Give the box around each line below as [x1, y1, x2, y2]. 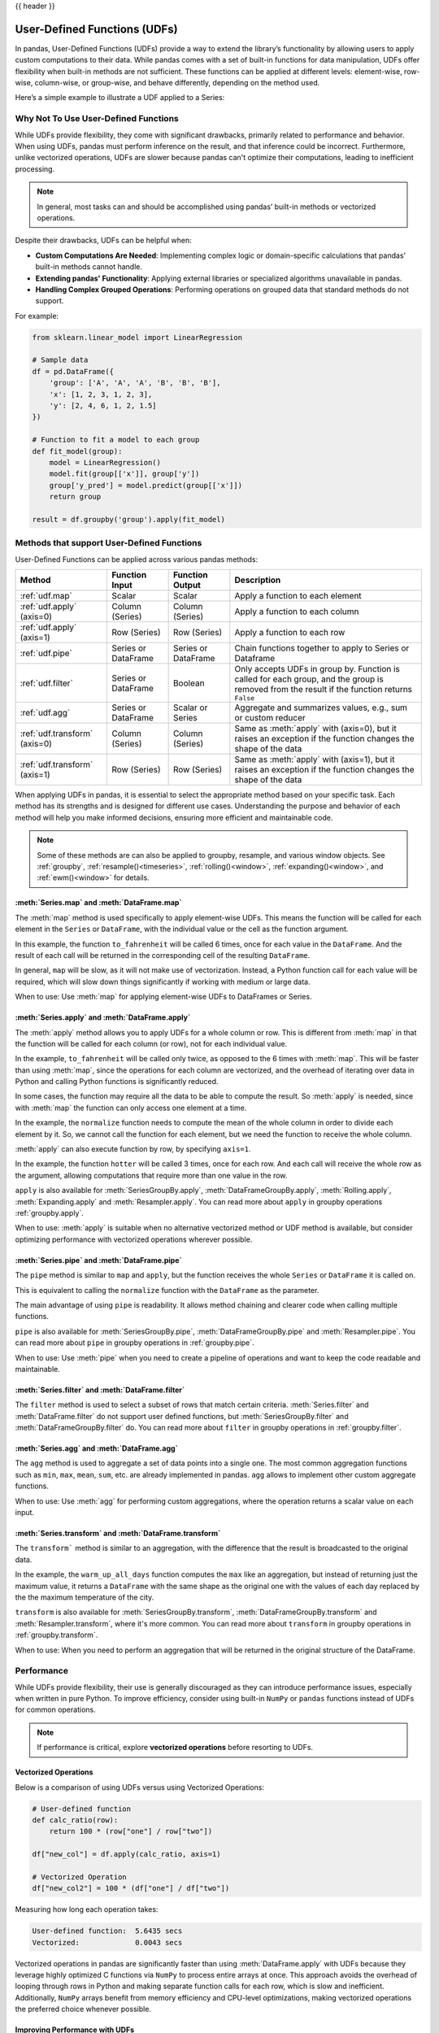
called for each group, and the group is [234, 673, 384, 685]
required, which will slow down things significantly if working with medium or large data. [15, 977, 311, 986]
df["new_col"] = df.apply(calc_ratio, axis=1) [32, 1850, 221, 1859]
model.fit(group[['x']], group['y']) [49, 469, 200, 479]
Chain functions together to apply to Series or [234, 642, 410, 654]
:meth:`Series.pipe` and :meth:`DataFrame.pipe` [15, 1255, 182, 1265]
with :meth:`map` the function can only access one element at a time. [15, 1103, 247, 1112]
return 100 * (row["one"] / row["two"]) [49, 1826, 213, 1836]
